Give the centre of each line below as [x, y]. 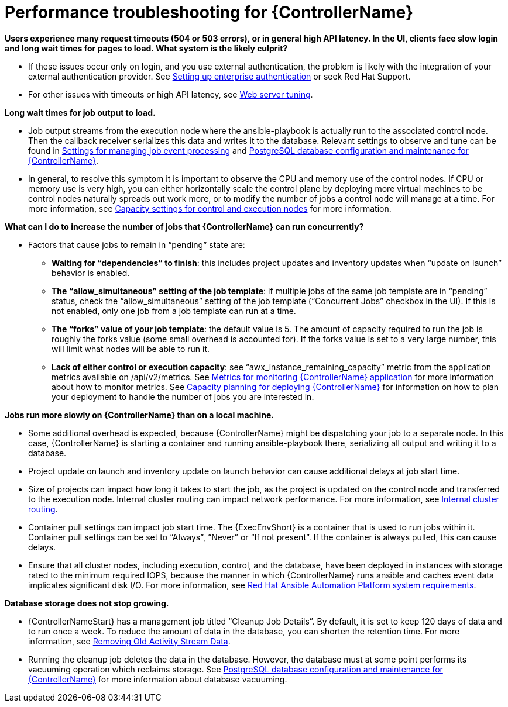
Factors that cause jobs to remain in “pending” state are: [137, 244]
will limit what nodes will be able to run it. [131, 349]
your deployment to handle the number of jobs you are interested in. [183, 396]
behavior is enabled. [91, 273]
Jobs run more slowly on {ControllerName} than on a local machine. [140, 415]
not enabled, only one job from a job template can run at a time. [174, 311]
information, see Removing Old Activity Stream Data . [129, 641]
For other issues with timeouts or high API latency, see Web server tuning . [171, 94]
